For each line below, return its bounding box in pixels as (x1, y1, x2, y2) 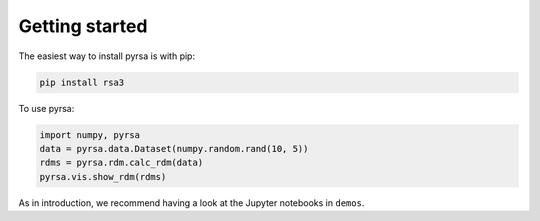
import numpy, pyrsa (39, 129, 140, 140)
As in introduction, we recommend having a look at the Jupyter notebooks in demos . (18, 196, 365, 209)
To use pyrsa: (18, 102, 75, 114)
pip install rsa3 (39, 76, 125, 88)
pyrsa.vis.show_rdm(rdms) (39, 171, 167, 182)
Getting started (18, 15, 148, 37)
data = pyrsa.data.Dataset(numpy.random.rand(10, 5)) (39, 143, 309, 154)
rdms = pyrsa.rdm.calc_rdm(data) (39, 157, 204, 169)
